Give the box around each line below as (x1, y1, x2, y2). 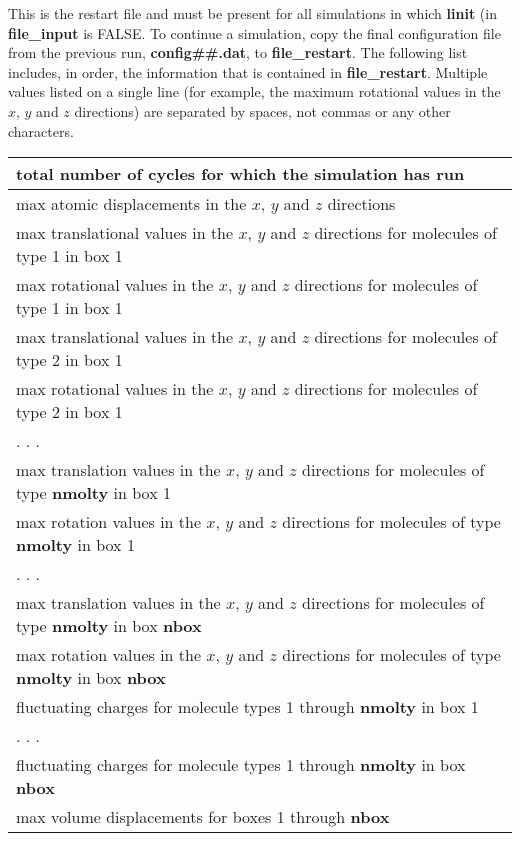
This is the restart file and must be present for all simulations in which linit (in (8, 3, 497, 23)
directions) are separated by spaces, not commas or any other (74, 100, 451, 121)
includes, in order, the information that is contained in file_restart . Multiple (8, 61, 488, 82)
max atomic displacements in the (16, 192, 247, 216)
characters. (8, 120, 74, 141)
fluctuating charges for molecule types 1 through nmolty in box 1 (16, 695, 479, 719)
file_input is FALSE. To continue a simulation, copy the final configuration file (8, 22, 501, 43)
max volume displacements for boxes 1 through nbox (16, 805, 390, 829)
